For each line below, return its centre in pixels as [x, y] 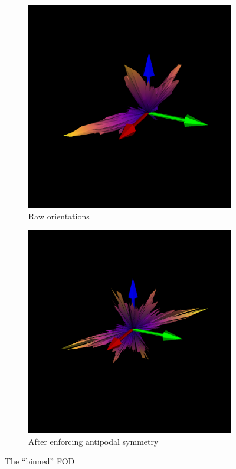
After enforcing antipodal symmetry [94, 441]
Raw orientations [59, 216]
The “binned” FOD [40, 461]
